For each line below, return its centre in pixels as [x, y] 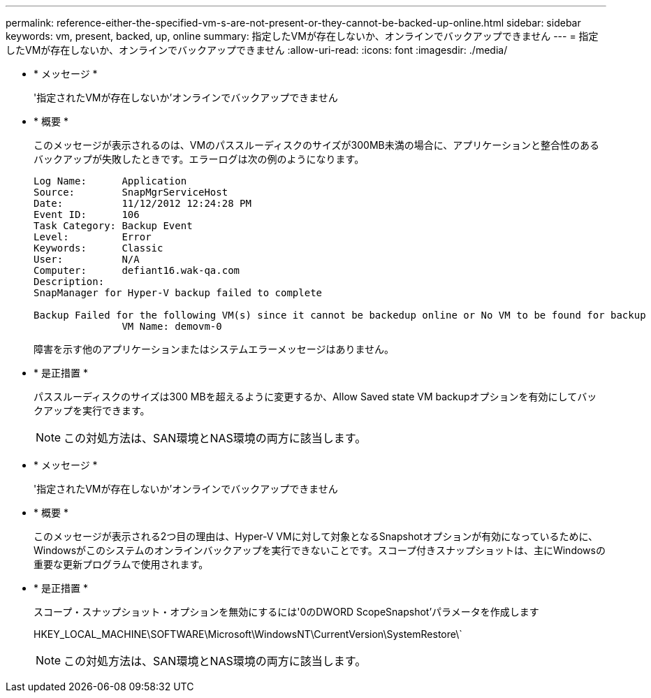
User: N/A [87, 259]
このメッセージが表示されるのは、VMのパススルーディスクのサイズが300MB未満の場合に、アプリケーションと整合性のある [317, 145]
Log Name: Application [110, 181]
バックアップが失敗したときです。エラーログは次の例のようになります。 [199, 159]
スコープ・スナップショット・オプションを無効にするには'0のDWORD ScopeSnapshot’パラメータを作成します [286, 612]
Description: [69, 282]
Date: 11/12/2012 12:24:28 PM [142, 203]
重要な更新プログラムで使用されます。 [121, 564]
